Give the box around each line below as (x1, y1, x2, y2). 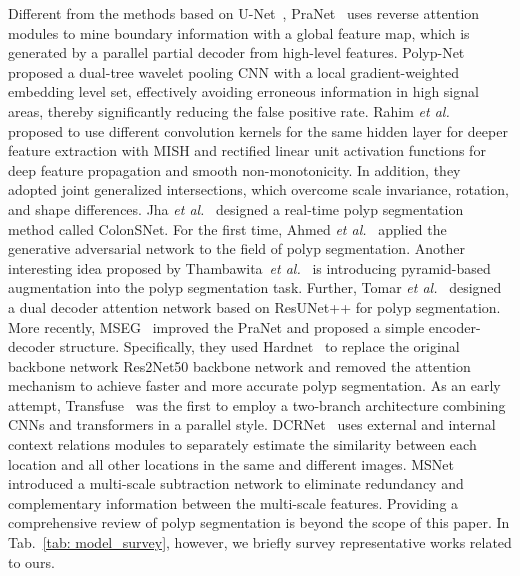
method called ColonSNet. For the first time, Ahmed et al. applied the (8, 218, 447, 239)
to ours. (8, 551, 55, 572)
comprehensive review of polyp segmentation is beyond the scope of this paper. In (8, 512, 510, 533)
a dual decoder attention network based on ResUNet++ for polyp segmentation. (8, 296, 501, 317)
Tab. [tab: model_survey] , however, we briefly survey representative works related (8, 532, 512, 553)
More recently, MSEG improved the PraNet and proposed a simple (8, 316, 425, 337)
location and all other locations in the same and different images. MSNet (8, 453, 454, 474)
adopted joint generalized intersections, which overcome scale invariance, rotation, (8, 179, 509, 200)
